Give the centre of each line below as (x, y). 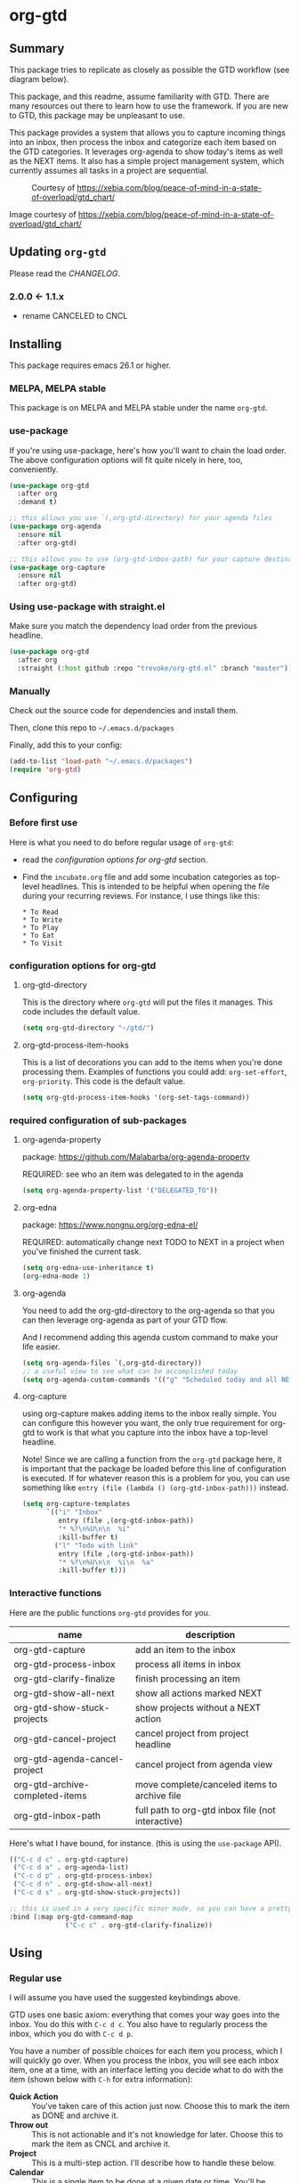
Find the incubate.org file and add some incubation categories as (142, 876)
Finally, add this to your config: (66, 745)
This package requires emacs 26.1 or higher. (90, 365)
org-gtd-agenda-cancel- (69, 1758)
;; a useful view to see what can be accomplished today (130, 1371)
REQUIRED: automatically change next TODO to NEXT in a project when (153, 1242)
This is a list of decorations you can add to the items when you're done (152, 1062)
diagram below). (39, 79)
